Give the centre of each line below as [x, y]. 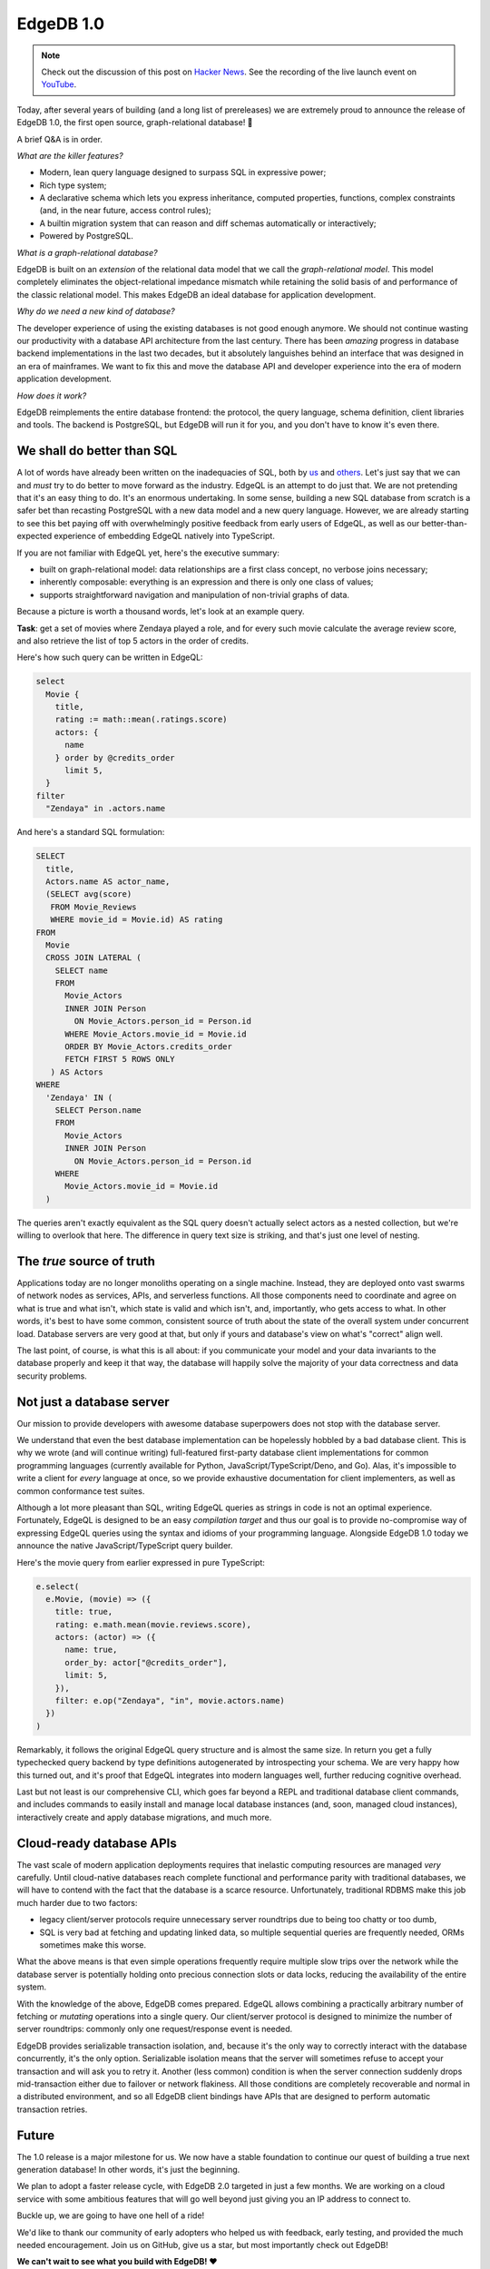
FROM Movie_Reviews [93, 907]
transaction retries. [52, 2109]
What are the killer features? [70, 155]
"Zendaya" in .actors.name [106, 809]
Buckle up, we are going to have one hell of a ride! [111, 2215]
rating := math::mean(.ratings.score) [141, 720]
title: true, [84, 1612]
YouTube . [59, 84]
